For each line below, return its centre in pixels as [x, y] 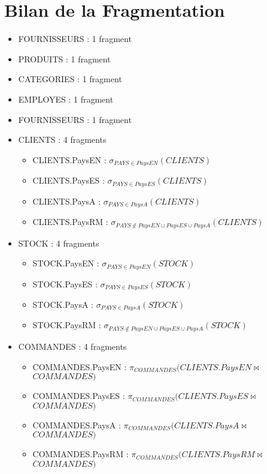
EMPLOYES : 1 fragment [66, 99]
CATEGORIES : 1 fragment [70, 79]
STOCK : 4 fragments [59, 243]
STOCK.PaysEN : [66, 263]
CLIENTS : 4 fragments [62, 139]
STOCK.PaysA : [63, 304]
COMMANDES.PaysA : [77, 424]
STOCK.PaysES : [65, 283]
